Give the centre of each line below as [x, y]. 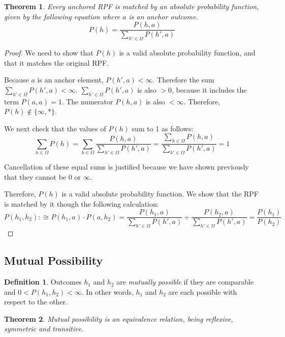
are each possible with [203, 291]
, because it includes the [209, 89]
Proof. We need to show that [49, 53]
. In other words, [107, 291]
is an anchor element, [70, 80]
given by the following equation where [62, 16]
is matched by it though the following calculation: [82, 203]
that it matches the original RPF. [57, 62]
